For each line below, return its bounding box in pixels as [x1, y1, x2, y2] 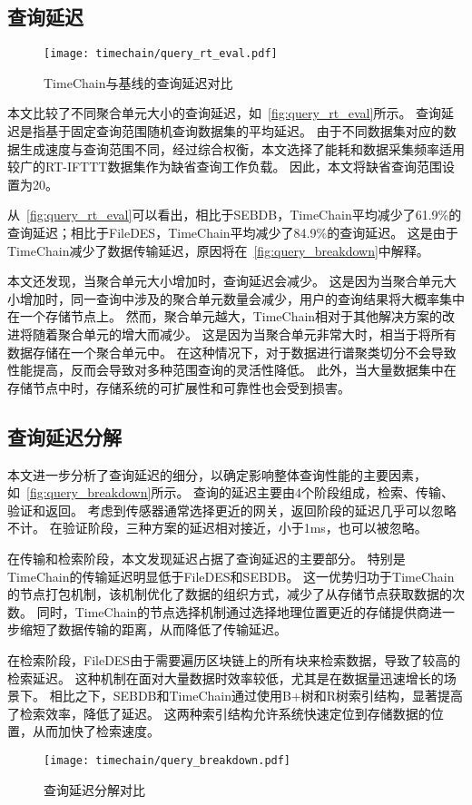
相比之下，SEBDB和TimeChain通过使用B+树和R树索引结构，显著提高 [49, 686, 464, 705]
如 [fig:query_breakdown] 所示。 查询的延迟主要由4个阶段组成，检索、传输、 [7, 483, 455, 502]
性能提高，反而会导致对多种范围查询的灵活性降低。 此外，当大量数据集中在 [7, 360, 457, 379]
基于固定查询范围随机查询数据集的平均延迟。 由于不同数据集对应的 [44, 122, 444, 141]
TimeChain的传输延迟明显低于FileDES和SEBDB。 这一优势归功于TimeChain [7, 566, 455, 585]
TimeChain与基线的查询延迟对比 [44, 73, 233, 92]
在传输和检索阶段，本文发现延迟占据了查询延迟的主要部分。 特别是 [7, 548, 406, 567]
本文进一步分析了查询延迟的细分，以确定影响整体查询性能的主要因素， [7, 465, 427, 484]
